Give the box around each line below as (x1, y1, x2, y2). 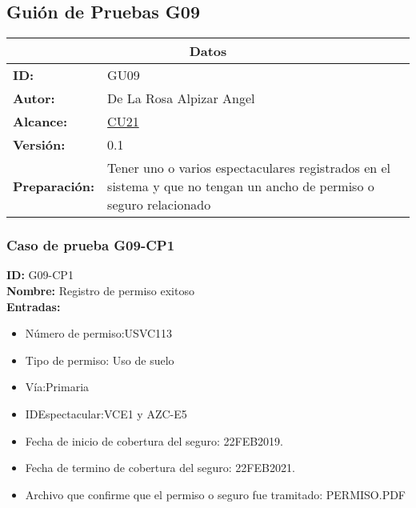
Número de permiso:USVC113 (25, 325, 173, 342)
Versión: (13, 135, 66, 154)
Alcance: (13, 112, 68, 131)
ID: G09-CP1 (6, 266, 74, 283)
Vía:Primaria (25, 378, 90, 395)
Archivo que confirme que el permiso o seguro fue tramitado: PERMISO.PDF (25, 486, 406, 502)
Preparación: (13, 177, 95, 196)
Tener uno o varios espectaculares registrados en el (107, 158, 391, 178)
